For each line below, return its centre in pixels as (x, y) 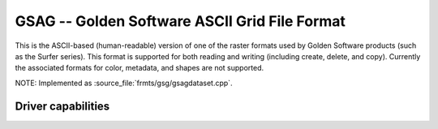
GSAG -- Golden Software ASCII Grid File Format (180, 21)
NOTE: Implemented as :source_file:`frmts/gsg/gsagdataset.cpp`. (124, 83)
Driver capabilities (62, 106)
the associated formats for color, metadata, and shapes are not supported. (139, 68)
